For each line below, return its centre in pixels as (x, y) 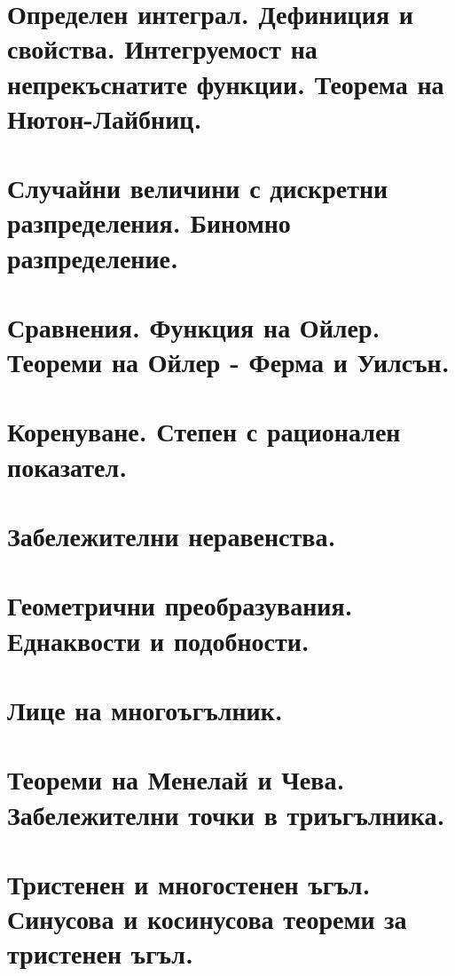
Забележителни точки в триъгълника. (226, 814)
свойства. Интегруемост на (162, 48)
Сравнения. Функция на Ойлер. (194, 326)
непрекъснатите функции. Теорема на (226, 83)
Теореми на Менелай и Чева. (176, 779)
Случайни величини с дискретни (198, 188)
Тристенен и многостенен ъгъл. (189, 883)
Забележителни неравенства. (172, 536)
